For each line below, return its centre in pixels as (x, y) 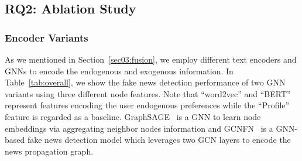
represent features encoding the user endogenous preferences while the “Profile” (147, 105)
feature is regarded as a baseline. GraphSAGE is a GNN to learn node (133, 116)
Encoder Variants (47, 37)
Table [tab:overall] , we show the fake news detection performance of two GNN (145, 82)
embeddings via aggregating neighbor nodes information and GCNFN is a (139, 128)
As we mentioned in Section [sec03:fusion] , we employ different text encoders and (151, 59)
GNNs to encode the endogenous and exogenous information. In (119, 71)
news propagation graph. (49, 151)
